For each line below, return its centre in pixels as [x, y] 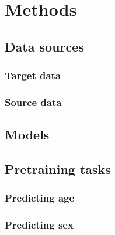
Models [27, 134]
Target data [33, 75]
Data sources [44, 46]
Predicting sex [39, 225]
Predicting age [40, 198]
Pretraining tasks [58, 169]
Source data [33, 102]
